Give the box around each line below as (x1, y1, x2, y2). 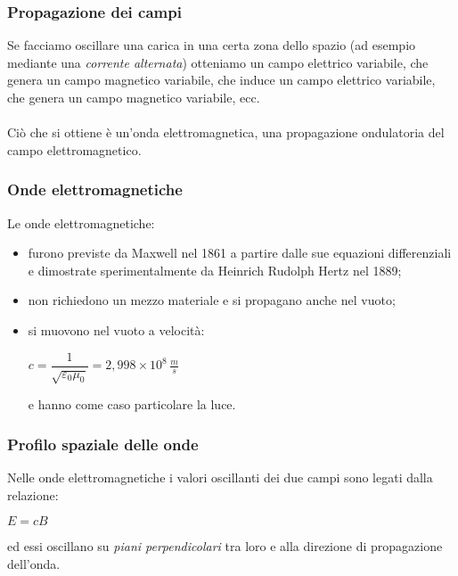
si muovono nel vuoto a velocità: (28, 320, 205, 339)
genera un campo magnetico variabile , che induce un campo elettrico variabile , (7, 70, 436, 89)
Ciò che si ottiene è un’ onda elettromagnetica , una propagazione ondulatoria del (7, 123, 445, 142)
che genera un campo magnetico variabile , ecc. (7, 88, 260, 106)
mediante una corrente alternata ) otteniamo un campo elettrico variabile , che (7, 53, 429, 71)
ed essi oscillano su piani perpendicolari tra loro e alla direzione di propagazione (7, 537, 443, 555)
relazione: (7, 485, 59, 504)
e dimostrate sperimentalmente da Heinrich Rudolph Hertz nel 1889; (28, 260, 402, 279)
